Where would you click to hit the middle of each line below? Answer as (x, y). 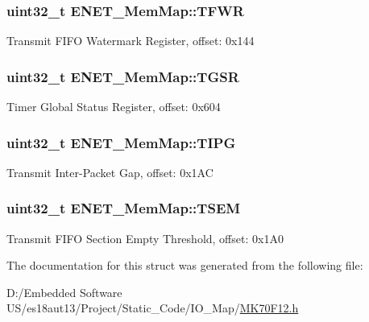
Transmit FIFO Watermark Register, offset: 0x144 (131, 41)
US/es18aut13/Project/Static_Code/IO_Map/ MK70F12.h (153, 308)
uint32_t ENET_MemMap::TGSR (123, 76)
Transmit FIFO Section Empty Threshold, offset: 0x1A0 (145, 238)
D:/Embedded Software (64, 292)
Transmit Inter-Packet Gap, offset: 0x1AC (110, 172)
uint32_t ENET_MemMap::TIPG (121, 142)
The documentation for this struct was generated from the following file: (185, 265)
